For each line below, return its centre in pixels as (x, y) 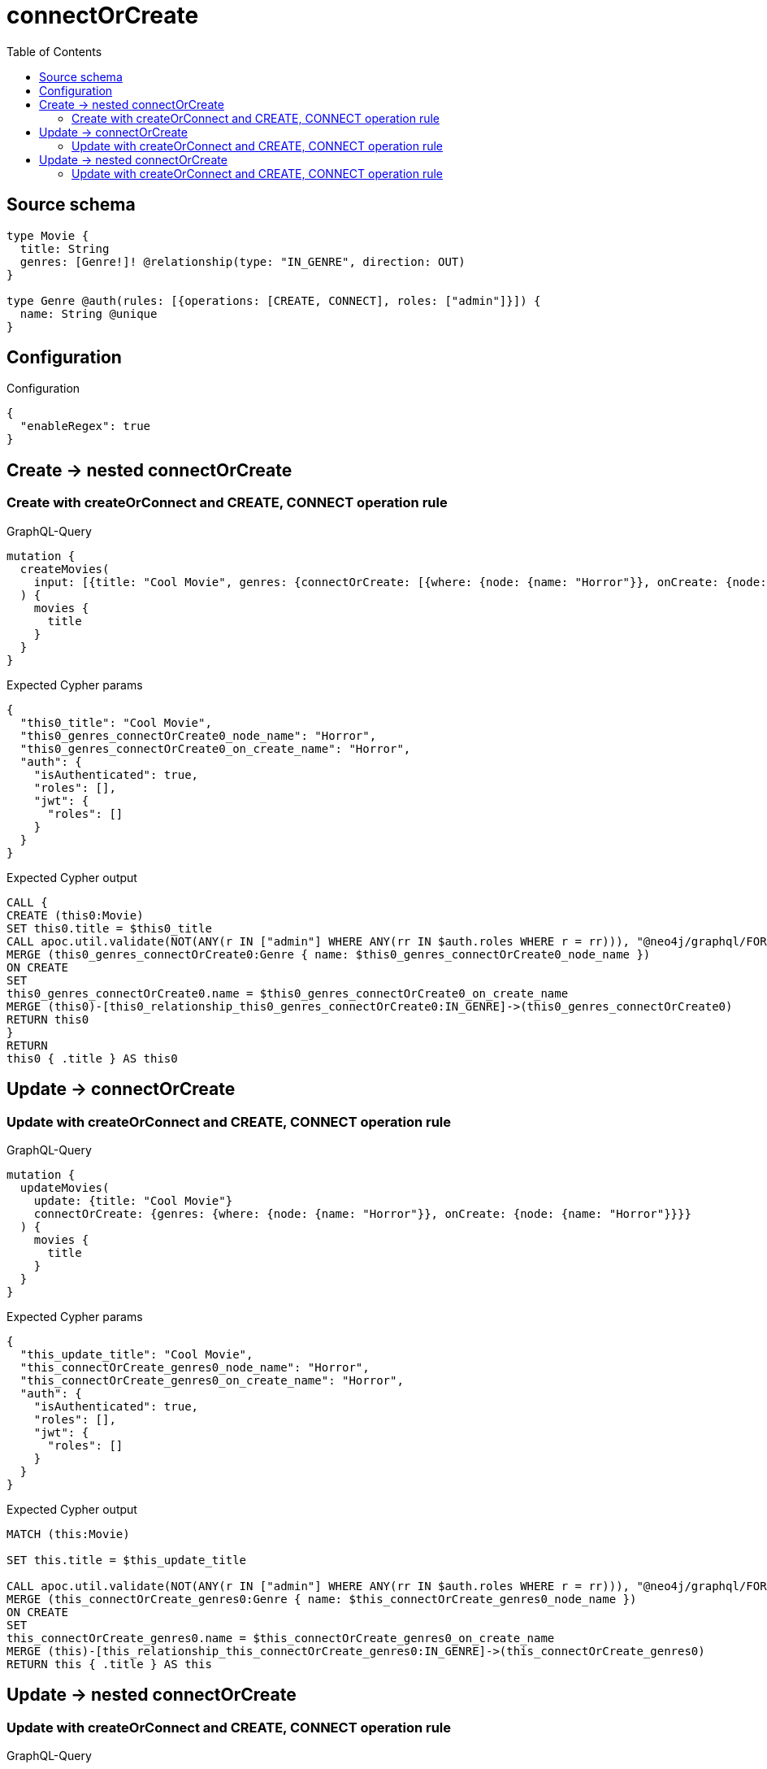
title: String (65, 248)
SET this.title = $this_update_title (127, 1560)
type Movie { (48, 235)
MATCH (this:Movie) (68, 1534)
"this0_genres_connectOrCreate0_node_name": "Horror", (198, 735)
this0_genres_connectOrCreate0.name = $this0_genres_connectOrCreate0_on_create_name (288, 993)
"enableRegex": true (85, 426)
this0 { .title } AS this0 (92, 1058)
